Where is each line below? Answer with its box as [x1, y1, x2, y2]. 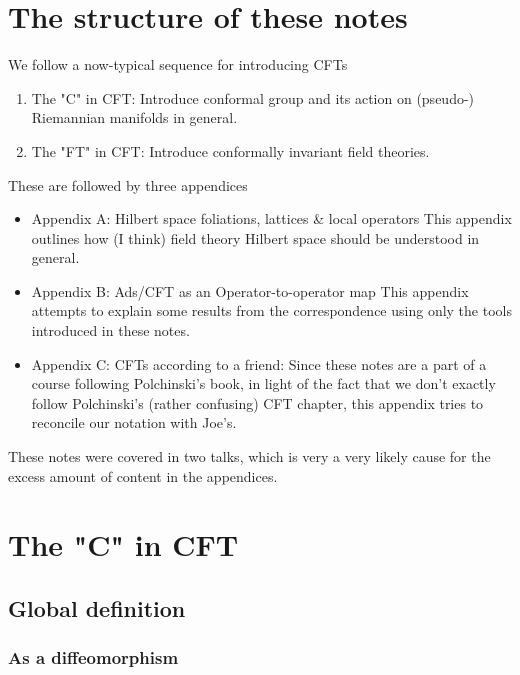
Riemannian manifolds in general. [31, 107, 238, 128]
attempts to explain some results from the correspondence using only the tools [31, 300, 512, 321]
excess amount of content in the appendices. [8, 465, 278, 486]
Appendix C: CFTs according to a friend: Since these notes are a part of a [31, 353, 487, 374]
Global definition [8, 592, 186, 623]
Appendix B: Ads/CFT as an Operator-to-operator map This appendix [31, 280, 469, 301]
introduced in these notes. [31, 320, 190, 341]
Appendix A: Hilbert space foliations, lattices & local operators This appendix [31, 208, 512, 229]
